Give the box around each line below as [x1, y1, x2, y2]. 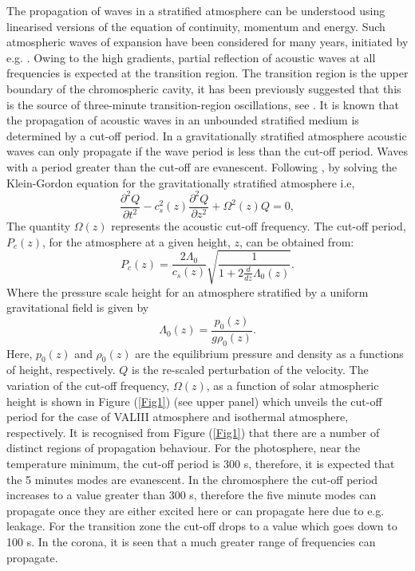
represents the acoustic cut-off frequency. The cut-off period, [111, 218, 406, 234]
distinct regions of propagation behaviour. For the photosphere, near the [6, 439, 361, 456]
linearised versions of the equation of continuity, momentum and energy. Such [6, 18, 385, 34]
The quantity [6, 218, 71, 234]
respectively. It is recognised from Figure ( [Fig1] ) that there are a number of [6, 423, 380, 440]
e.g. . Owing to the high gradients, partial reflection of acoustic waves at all [6, 49, 376, 65]
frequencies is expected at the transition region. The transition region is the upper [6, 65, 409, 81]
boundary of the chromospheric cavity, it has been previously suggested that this [6, 80, 401, 96]
